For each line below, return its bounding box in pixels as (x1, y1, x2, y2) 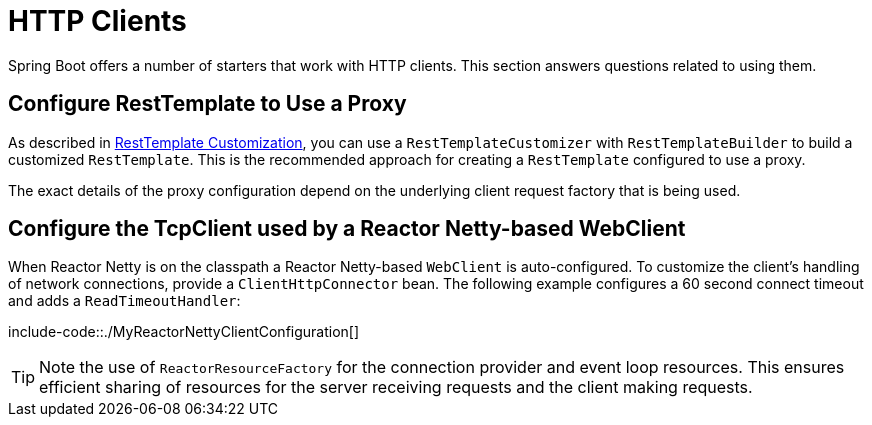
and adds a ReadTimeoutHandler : (8, 292, 241, 310)
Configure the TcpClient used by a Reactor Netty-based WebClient (8, 216, 686, 242)
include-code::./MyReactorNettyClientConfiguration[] (8, 323, 360, 341)
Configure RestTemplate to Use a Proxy (8, 91, 407, 117)
